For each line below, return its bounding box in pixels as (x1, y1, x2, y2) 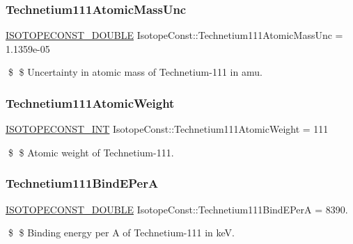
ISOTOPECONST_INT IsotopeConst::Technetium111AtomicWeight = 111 (6, 122, 329, 136)
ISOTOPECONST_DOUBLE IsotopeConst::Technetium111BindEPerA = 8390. (6, 202, 348, 216)
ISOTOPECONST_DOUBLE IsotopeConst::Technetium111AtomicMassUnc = (6, 28, 343, 42)
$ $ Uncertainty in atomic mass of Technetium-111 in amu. (8, 65, 262, 79)
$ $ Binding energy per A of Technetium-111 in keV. (8, 225, 235, 240)
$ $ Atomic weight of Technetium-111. (8, 145, 174, 159)
